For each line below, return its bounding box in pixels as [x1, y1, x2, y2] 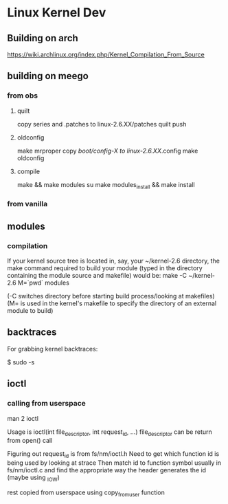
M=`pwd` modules [17, 278, 70, 287]
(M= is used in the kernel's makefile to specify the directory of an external [7, 299, 217, 307]
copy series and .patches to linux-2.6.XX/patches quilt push [16, 120, 187, 128]
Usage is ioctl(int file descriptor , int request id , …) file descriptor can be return [7, 428, 213, 437]
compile [16, 167, 40, 175]
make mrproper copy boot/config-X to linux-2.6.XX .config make [16, 146, 198, 155]
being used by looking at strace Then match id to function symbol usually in [7, 459, 222, 467]
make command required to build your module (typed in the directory [7, 264, 203, 272]
